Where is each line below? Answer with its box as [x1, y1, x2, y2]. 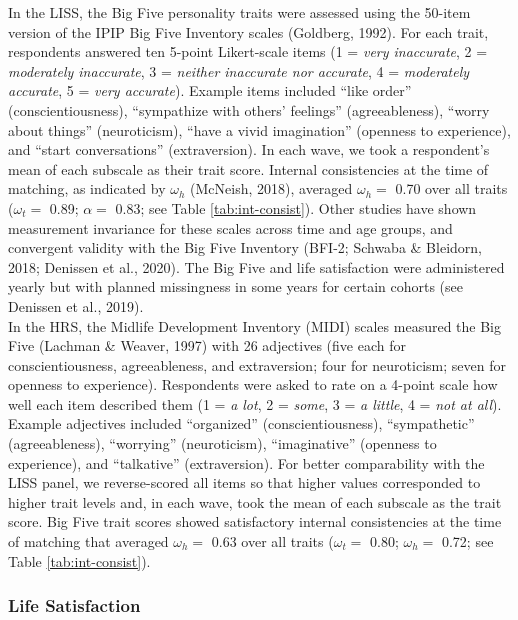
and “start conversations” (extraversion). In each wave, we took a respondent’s [8, 139, 490, 160]
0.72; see [441, 531, 494, 552]
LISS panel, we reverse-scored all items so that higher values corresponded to [8, 472, 481, 493]
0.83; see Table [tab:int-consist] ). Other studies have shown [115, 197, 477, 218]
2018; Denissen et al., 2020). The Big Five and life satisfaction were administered [8, 256, 505, 277]
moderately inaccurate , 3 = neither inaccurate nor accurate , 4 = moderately [8, 60, 470, 81]
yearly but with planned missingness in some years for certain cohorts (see [8, 276, 463, 297]
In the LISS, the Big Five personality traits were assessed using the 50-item [8, 2, 471, 22]
